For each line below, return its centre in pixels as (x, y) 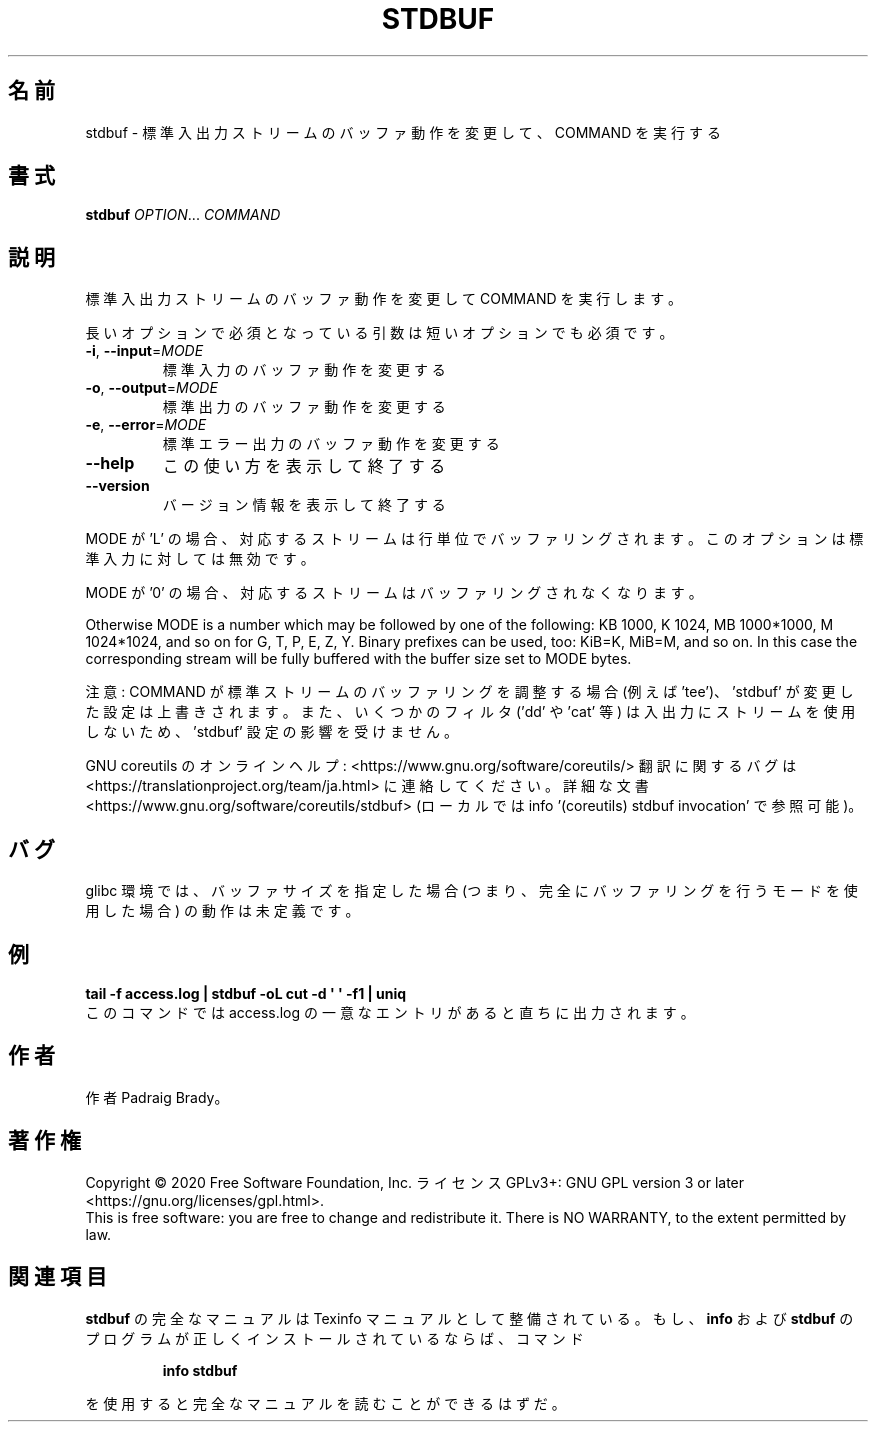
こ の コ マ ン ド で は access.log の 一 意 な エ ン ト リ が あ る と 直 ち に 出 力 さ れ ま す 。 (390, 1012)
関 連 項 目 (57, 1277)
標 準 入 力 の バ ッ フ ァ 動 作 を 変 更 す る (304, 370)
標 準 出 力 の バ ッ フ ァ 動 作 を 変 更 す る (304, 407)
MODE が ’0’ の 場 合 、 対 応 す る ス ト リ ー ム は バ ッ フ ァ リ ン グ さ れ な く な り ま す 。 (394, 593)
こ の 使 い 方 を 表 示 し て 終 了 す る (304, 466)
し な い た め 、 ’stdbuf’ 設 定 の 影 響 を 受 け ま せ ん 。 (272, 732)
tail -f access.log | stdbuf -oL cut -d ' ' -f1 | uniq (246, 993)
